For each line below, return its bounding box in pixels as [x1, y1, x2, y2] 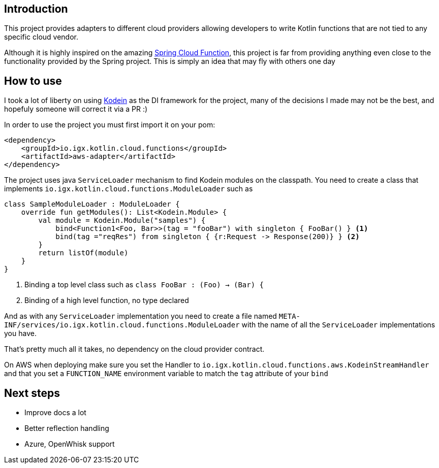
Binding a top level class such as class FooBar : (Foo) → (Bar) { [24, 280, 264, 289]
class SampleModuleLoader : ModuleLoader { [4, 200, 180, 209]
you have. [4, 329, 37, 338]
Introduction [4, 3, 68, 15]
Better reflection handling [24, 424, 109, 433]
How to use [4, 74, 62, 87]
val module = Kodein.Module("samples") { [38, 216, 206, 225]
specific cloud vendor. [4, 32, 79, 42]
